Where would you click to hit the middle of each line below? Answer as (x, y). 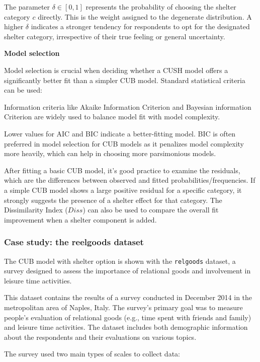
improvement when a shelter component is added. (80, 219)
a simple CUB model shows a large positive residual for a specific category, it (123, 190)
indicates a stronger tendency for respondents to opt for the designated (140, 26)
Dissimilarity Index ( (36, 210)
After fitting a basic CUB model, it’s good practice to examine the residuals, (122, 170)
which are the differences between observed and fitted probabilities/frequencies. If (130, 180)
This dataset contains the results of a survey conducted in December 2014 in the (128, 297)
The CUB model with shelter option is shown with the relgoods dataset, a (120, 261)
